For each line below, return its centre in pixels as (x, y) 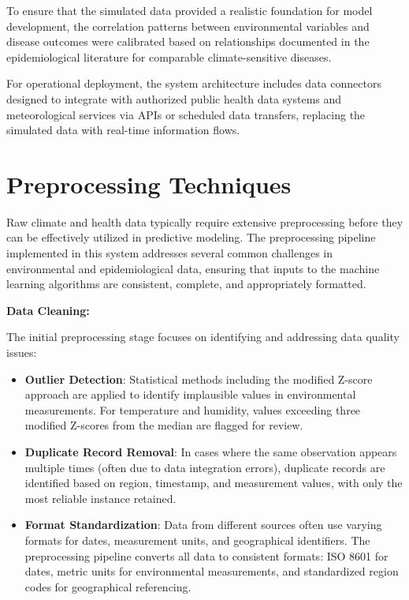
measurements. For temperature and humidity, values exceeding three (193, 409)
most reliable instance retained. (100, 498)
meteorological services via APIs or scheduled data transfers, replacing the (186, 114)
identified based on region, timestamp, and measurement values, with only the (214, 483)
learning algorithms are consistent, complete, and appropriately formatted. (186, 284)
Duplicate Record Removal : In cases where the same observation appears (211, 452)
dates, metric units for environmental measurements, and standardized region (212, 571)
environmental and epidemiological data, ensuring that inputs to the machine (193, 268)
